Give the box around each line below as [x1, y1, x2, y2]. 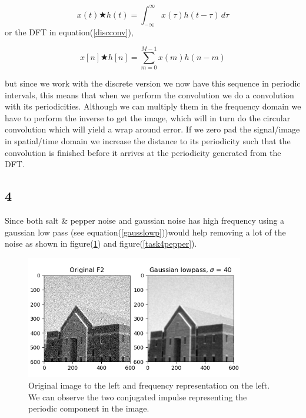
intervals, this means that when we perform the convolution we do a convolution [5, 88, 294, 101]
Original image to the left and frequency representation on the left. [28, 379, 270, 392]
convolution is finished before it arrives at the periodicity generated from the [5, 146, 281, 158]
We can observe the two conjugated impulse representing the [28, 390, 247, 403]
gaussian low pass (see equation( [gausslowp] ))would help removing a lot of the [5, 225, 286, 238]
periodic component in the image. [28, 402, 149, 414]
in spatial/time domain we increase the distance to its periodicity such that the [5, 134, 291, 147]
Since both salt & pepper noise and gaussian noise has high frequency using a [5, 214, 285, 226]
